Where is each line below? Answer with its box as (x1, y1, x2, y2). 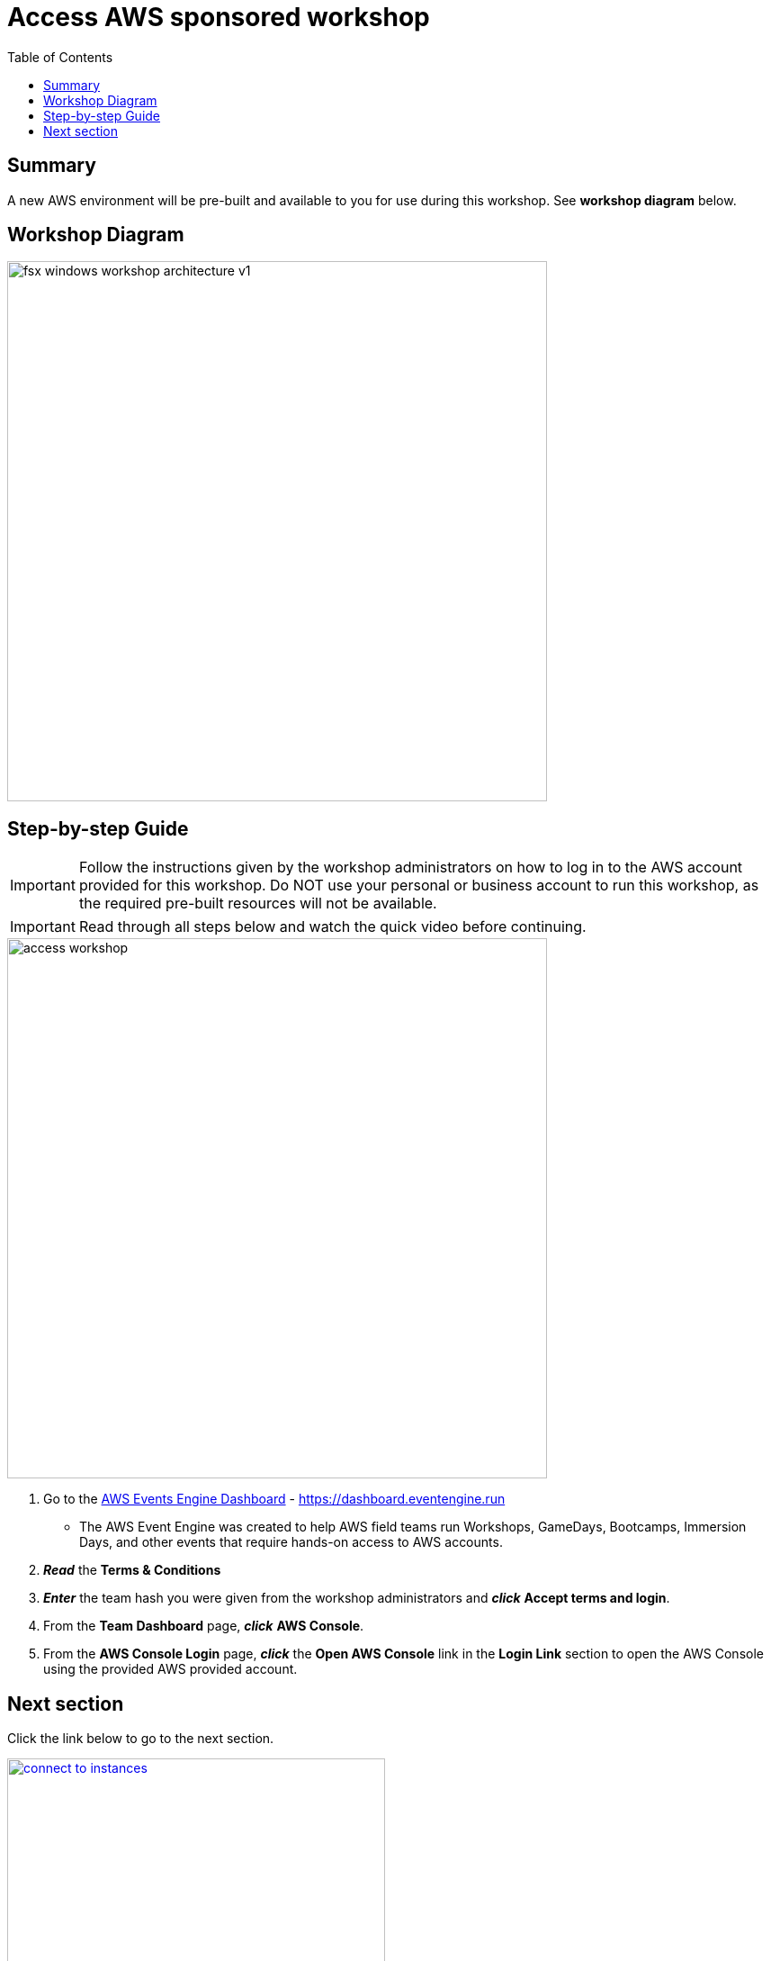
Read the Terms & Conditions (43, 1562, 221, 1578)
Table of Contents (7, 49, 113, 65)
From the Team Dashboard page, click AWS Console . (43, 1618, 364, 1634)
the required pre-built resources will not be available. (78, 894, 437, 913)
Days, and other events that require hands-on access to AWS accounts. (79, 1534, 503, 1550)
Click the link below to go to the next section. (7, 1731, 274, 1747)
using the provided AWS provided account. (43, 1661, 298, 1677)
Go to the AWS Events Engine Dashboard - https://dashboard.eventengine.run (43, 1491, 506, 1507)
